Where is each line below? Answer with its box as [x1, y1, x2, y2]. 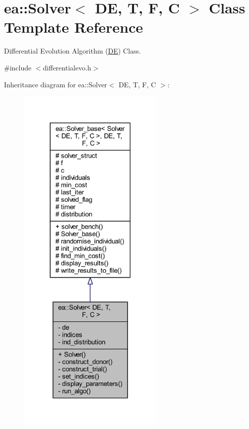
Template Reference [4, 17, 143, 37]
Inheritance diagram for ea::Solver [4, 79, 107, 89]
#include [4, 62, 32, 72]
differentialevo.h [43, 62, 91, 72]
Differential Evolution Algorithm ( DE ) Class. [4, 46, 141, 56]
